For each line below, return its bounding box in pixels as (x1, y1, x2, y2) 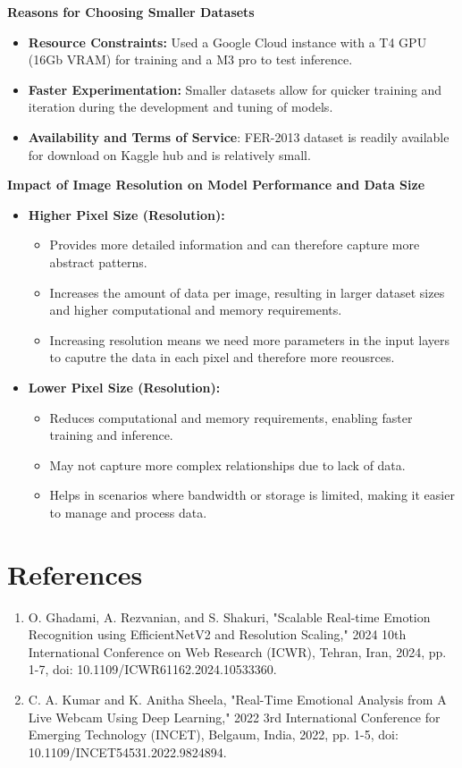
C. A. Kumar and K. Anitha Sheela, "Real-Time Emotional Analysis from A (28, 689, 447, 708)
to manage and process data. (49, 502, 207, 521)
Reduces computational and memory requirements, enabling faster (49, 408, 413, 426)
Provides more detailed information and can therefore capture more (49, 235, 420, 254)
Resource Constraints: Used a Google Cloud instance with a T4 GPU (28, 32, 427, 51)
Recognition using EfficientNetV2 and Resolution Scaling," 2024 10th (28, 625, 407, 644)
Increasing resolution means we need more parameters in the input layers (49, 330, 450, 349)
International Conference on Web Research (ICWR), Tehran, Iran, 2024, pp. (28, 642, 447, 661)
